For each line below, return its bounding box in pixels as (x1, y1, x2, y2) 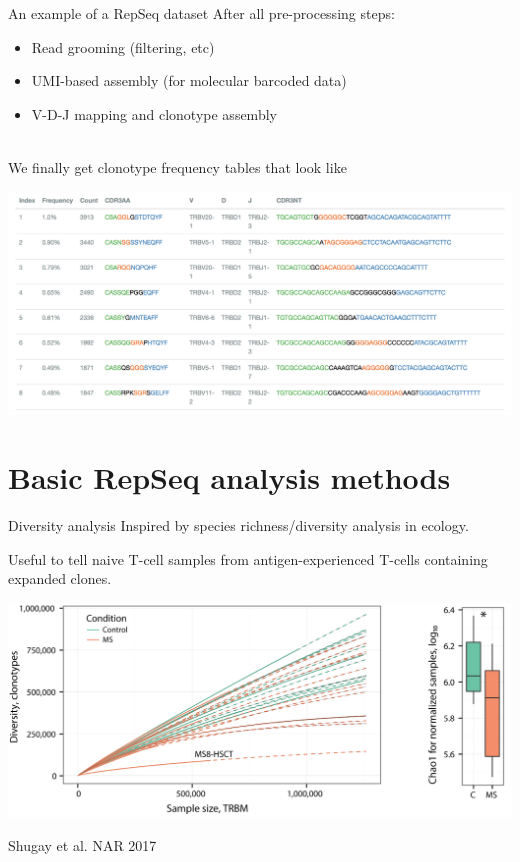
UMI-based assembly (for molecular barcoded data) (31, 70, 347, 91)
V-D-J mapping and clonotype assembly (31, 103, 277, 124)
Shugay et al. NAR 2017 (8, 834, 157, 855)
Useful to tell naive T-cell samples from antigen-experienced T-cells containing (8, 548, 488, 569)
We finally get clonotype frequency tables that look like (8, 156, 347, 177)
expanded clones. (8, 568, 112, 589)
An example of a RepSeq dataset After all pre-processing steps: (8, 3, 395, 23)
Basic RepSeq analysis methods (8, 457, 451, 498)
